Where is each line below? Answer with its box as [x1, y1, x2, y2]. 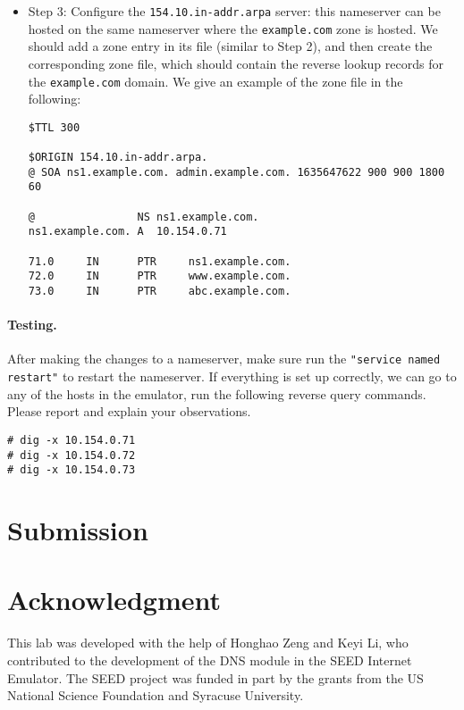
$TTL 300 [28, 121, 80, 134]
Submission [7, 512, 148, 548]
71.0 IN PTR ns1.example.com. [28, 255, 291, 268]
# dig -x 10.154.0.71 [7, 433, 136, 447]
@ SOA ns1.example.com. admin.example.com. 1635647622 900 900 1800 [28, 165, 445, 179]
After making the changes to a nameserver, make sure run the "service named [7, 349, 441, 368]
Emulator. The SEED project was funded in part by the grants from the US [7, 668, 424, 687]
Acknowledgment [7, 581, 221, 618]
